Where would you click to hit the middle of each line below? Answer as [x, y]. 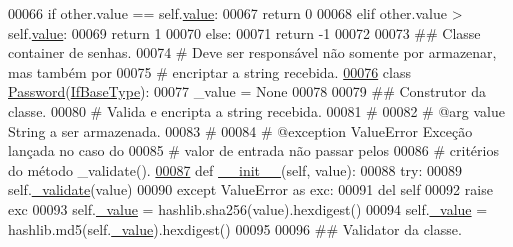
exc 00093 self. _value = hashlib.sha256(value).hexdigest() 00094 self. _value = [248, 208]
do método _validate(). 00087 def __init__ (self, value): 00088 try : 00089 [235, 169]
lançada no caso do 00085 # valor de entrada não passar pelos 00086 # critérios [253, 150]
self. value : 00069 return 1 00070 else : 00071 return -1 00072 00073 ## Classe [244, 32]
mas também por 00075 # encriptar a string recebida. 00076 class [209, 71]
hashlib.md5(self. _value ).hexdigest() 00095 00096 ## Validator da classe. [235, 228]
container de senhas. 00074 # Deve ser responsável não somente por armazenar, [252, 52]
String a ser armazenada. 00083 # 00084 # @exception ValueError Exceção [240, 130]
